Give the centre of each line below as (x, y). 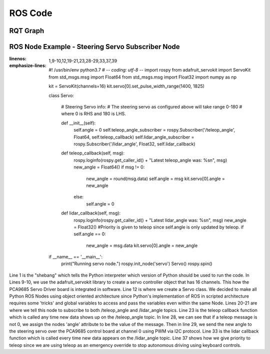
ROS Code (31, 13)
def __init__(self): (78, 123)
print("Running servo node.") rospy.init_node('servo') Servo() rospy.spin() (137, 264)
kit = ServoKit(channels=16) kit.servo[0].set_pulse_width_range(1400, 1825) (127, 86)
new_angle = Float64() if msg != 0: (109, 167)
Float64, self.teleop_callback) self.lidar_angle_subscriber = (134, 137)
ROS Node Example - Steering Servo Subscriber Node (94, 47)
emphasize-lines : (28, 65)
